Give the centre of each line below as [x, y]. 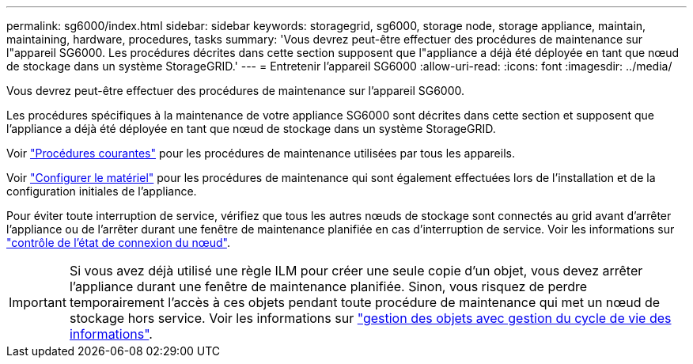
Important [38, 302]
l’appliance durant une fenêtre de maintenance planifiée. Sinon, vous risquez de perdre [328, 286]
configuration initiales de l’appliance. [102, 191]
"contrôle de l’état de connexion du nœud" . [118, 243]
